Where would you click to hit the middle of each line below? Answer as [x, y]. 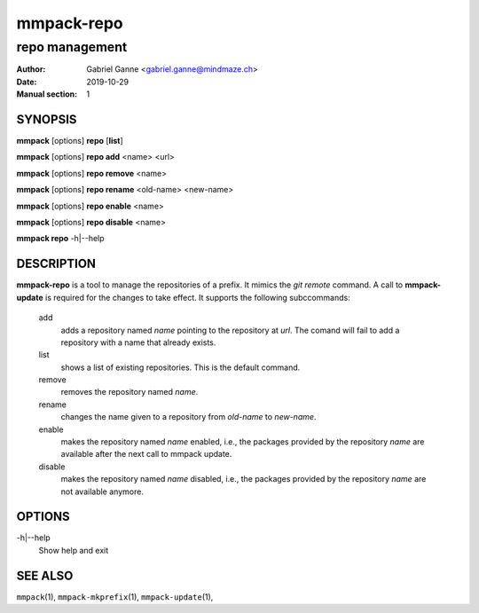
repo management [72, 47]
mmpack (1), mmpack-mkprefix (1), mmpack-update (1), [115, 597]
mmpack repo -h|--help [61, 239]
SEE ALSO [45, 575]
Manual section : [47, 94]
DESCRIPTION [56, 264]
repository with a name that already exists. [138, 342]
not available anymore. [102, 491]
